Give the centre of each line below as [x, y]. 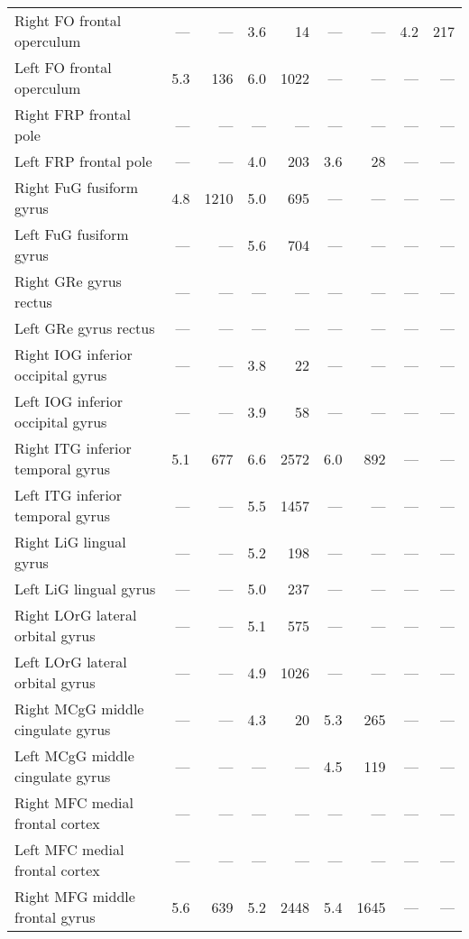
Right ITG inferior [73, 448]
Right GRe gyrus [68, 281]
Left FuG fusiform [72, 234]
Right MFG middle [75, 896]
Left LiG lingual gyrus [85, 589]
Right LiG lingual [70, 542]
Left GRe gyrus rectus [85, 328]
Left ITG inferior [69, 495]
